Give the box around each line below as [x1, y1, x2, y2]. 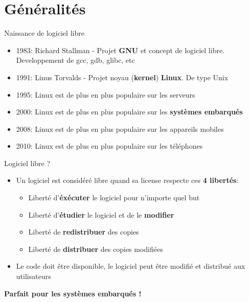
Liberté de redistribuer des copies [28, 226, 139, 237]
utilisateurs [16, 271, 51, 282]
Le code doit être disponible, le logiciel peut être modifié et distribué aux [16, 261, 245, 271]
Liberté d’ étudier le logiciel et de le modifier [28, 209, 174, 220]
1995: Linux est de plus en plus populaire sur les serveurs [16, 89, 195, 100]
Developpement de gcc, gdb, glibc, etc [16, 55, 135, 65]
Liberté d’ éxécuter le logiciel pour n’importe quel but [28, 192, 200, 203]
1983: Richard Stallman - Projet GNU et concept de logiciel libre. [16, 44, 225, 55]
